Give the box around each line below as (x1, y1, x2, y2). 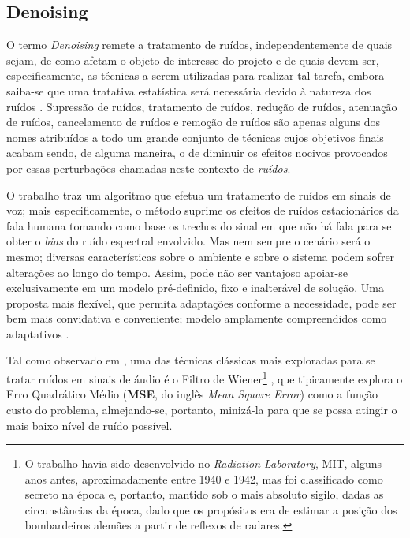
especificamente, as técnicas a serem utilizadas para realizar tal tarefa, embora (6, 67, 385, 84)
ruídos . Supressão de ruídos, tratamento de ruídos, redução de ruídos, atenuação (6, 98, 397, 114)
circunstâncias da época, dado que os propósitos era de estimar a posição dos (24, 501, 397, 517)
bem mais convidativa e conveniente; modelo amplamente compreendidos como (6, 310, 387, 327)
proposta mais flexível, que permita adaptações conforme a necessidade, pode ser (6, 294, 397, 311)
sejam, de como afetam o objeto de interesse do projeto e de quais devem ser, (6, 51, 379, 68)
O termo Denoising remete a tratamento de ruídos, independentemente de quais (6, 36, 393, 53)
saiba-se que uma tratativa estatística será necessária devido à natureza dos (6, 82, 371, 99)
